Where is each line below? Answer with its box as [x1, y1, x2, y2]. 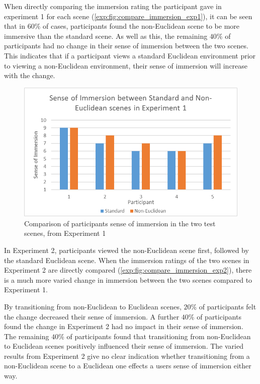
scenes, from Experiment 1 [24, 228, 106, 238]
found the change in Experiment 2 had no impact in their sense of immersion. [4, 321, 243, 332]
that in [4, 21, 26, 31]
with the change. [4, 70, 55, 81]
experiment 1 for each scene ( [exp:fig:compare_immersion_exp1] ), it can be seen [4, 11, 252, 21]
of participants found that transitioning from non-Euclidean [66, 331, 251, 341]
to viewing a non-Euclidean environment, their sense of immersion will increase [4, 60, 248, 71]
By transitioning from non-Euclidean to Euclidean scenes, [4, 301, 182, 311]
